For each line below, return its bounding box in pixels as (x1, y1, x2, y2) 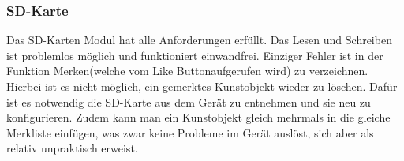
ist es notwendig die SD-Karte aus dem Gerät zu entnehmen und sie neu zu (6, 93, 371, 110)
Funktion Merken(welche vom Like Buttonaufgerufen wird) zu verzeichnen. (6, 62, 368, 79)
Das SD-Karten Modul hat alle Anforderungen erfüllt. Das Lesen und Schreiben (6, 32, 392, 48)
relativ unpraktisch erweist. (6, 140, 138, 156)
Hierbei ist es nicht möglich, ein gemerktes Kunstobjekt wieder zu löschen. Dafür (6, 78, 398, 94)
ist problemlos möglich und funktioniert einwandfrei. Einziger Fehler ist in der (6, 47, 383, 63)
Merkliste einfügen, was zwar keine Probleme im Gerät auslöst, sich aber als (6, 124, 374, 140)
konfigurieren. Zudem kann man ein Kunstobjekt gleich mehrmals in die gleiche (6, 109, 391, 125)
